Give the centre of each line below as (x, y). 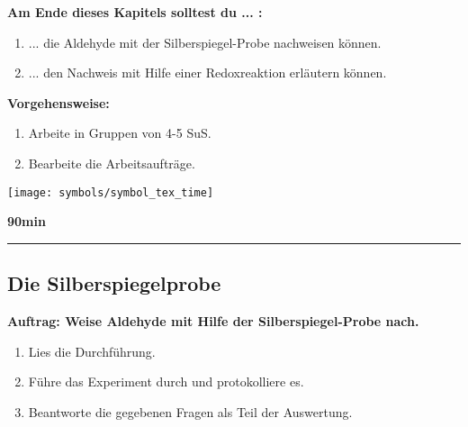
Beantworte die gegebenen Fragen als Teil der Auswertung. (190, 411)
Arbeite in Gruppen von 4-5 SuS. (120, 133)
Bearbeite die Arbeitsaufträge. (112, 163)
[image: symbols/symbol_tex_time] (111, 192)
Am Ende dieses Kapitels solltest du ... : (135, 12)
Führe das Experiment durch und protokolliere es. (166, 382)
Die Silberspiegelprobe (114, 283)
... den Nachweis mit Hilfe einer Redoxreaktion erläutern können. (207, 73)
